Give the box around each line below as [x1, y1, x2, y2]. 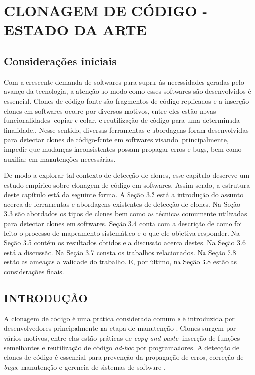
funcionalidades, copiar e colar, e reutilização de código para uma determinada [4, 115, 240, 125]
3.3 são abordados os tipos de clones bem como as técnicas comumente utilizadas [4, 208, 247, 219]
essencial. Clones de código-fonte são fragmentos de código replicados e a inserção [4, 95, 249, 106]
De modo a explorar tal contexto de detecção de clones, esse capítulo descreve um [4, 170, 250, 180]
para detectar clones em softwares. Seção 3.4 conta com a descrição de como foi [4, 218, 242, 229]
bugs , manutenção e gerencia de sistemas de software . [4, 361, 166, 372]
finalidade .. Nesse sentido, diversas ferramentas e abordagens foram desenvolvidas [4, 124, 249, 135]
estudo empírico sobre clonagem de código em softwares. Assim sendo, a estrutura [4, 179, 250, 190]
